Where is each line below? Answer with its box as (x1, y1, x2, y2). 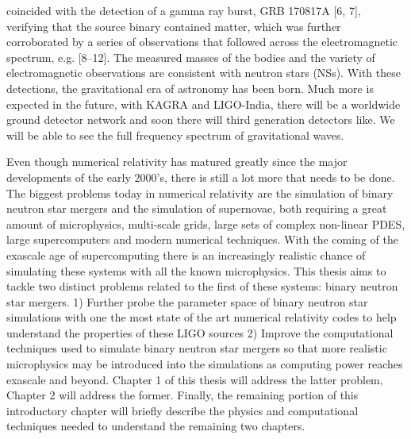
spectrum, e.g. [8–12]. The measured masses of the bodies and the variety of (6, 48, 375, 65)
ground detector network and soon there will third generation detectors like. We (6, 111, 395, 128)
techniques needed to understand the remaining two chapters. (6, 418, 305, 434)
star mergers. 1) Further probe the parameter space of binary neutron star (6, 293, 368, 310)
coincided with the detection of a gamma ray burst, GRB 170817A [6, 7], (6, 2, 361, 18)
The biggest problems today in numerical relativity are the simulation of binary (6, 184, 394, 201)
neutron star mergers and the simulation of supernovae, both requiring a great (6, 200, 387, 217)
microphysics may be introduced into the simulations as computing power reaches (6, 356, 403, 372)
